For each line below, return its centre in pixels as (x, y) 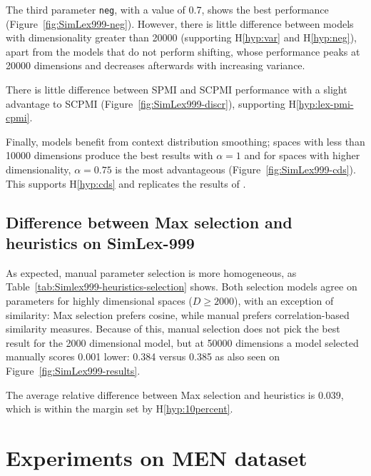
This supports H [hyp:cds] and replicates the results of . (126, 183)
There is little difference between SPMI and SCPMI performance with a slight (177, 90)
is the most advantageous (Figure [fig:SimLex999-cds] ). (235, 169)
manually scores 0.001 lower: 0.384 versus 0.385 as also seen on (143, 356)
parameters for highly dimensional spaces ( (99, 300)
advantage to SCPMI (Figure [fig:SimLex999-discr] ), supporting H (151, 103)
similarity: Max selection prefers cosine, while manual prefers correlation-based (178, 314)
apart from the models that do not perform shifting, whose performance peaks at (183, 51)
